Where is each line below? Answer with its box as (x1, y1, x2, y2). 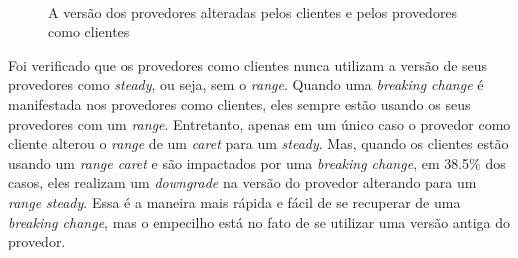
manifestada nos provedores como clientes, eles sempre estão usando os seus (8, 93, 471, 114)
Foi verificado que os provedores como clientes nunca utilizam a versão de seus (8, 54, 488, 75)
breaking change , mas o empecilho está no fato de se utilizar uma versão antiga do (8, 211, 511, 232)
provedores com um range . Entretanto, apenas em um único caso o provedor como (8, 113, 511, 134)
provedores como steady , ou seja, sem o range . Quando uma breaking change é (8, 74, 484, 95)
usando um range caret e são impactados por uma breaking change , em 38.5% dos (8, 152, 506, 173)
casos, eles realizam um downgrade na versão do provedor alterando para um (8, 172, 477, 193)
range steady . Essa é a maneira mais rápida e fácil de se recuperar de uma (8, 191, 461, 212)
